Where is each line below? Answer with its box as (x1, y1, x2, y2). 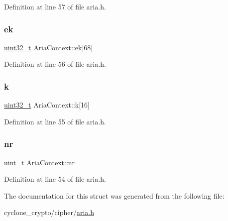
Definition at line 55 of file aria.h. (4, 116, 106, 126)
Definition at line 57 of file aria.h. (4, 1, 106, 11)
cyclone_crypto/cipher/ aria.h (4, 207, 94, 218)
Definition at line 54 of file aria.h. (4, 174, 106, 184)
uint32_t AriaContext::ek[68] (4, 42, 93, 52)
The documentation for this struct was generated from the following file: (4, 190, 225, 201)
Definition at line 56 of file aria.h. (4, 59, 106, 69)
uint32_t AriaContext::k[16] (4, 100, 90, 110)
